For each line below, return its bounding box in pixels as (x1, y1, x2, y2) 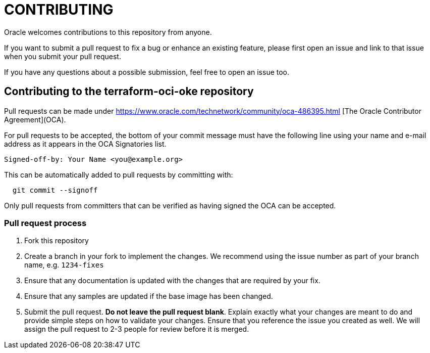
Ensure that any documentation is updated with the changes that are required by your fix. (24, 276, 320, 285)
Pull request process (4, 217, 87, 228)
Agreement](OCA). (4, 115, 66, 124)
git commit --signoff (12, 186, 98, 194)
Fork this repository (24, 236, 89, 245)
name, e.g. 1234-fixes (24, 260, 104, 270)
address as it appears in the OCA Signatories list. (4, 139, 167, 148)
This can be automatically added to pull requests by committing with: (4, 170, 233, 179)
